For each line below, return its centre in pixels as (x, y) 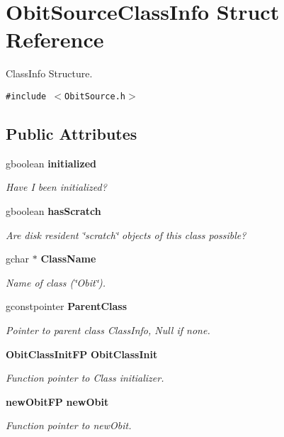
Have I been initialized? (56, 187)
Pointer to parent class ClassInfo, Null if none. (108, 330)
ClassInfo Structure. (49, 73)
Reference (55, 39)
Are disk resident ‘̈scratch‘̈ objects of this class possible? (126, 234)
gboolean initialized (51, 163)
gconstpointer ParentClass (67, 306)
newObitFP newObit (57, 401)
